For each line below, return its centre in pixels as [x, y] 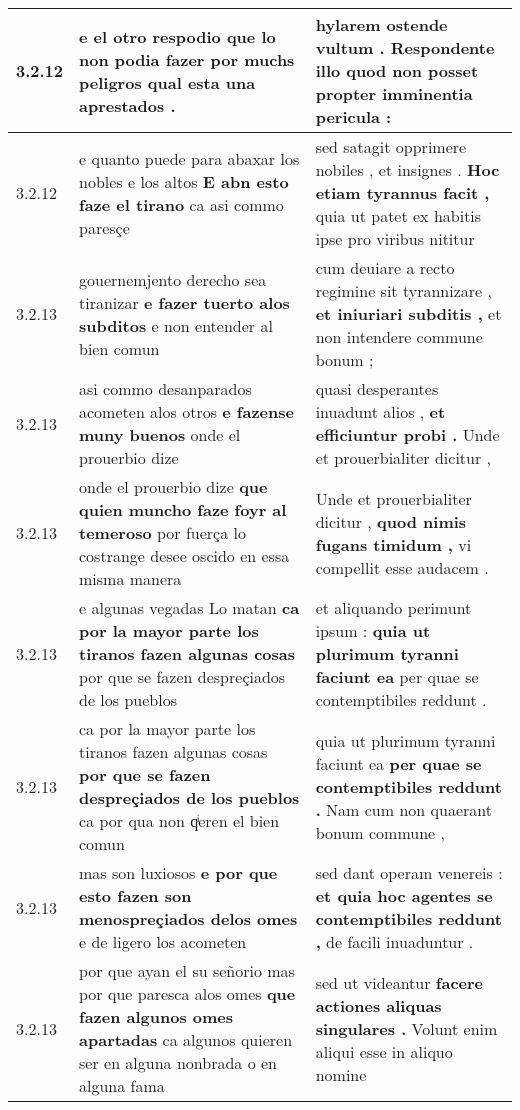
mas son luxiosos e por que [178, 872]
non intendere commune [399, 336]
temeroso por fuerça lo [162, 532]
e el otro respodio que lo [177, 36]
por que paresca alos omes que [187, 993]
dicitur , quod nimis [391, 521]
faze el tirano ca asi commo [181, 204]
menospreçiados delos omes [188, 918]
